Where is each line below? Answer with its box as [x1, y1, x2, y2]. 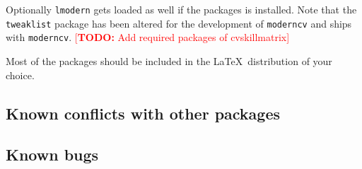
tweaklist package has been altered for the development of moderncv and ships [6, 16, 352, 30]
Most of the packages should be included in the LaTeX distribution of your [6, 53, 332, 68]
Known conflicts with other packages [6, 102, 281, 124]
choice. [6, 67, 35, 82]
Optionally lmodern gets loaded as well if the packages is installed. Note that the [6, 2, 357, 16]
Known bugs [6, 144, 99, 165]
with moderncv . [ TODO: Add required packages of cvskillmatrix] [6, 30, 290, 45]
